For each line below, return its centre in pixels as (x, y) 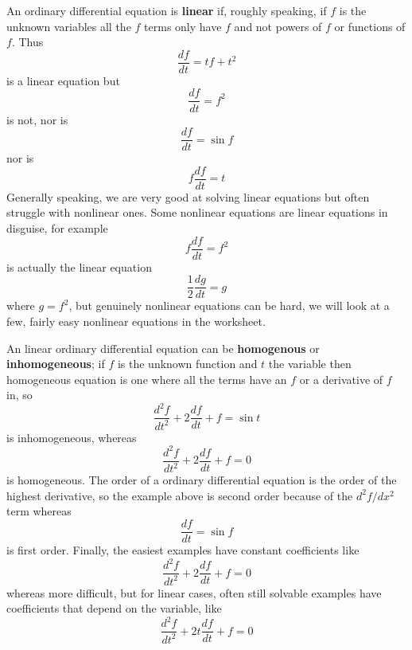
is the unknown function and (187, 364)
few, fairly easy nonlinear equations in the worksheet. (136, 321)
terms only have (183, 26)
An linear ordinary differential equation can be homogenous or (163, 348)
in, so (19, 395)
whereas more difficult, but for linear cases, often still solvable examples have (194, 592)
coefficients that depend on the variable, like (114, 608)
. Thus (27, 42)
